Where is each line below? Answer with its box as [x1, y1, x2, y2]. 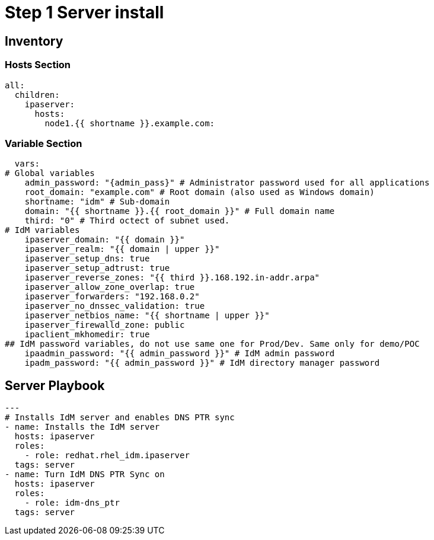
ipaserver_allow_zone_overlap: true [24, 282, 195, 292]
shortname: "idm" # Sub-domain [24, 197, 170, 207]
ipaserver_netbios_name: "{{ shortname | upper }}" [24, 311, 270, 321]
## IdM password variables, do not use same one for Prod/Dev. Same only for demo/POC [5, 339, 420, 349]
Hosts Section [5, 59, 71, 71]
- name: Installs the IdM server [5, 422, 160, 432]
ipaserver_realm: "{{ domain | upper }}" [24, 244, 220, 254]
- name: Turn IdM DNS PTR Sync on [5, 469, 165, 480]
